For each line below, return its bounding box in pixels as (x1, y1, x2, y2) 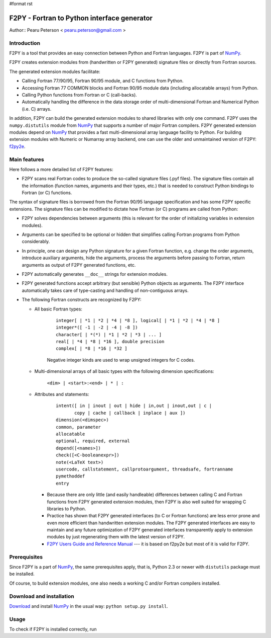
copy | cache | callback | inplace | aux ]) (74, 410, 186, 416)
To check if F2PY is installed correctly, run (9, 626, 97, 632)
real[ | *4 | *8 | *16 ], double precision (56, 339, 165, 345)
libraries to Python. (47, 506, 86, 512)
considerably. (22, 238, 50, 245)
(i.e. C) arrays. (22, 106, 52, 112)
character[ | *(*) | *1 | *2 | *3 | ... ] (56, 332, 162, 337)
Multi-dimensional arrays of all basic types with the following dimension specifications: (34, 368, 214, 374)
